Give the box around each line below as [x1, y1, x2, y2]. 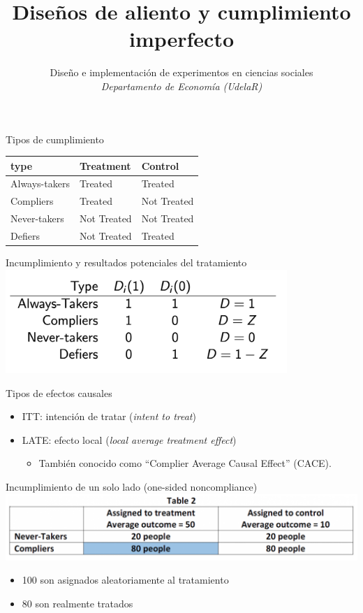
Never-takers [10, 211, 64, 226]
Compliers [10, 194, 54, 208]
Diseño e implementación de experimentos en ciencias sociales [50, 65, 313, 80]
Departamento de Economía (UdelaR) [101, 78, 262, 93]
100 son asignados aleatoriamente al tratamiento [22, 572, 229, 587]
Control [141, 158, 179, 173]
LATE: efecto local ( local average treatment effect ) [22, 432, 237, 447]
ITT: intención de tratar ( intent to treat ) [22, 409, 196, 424]
